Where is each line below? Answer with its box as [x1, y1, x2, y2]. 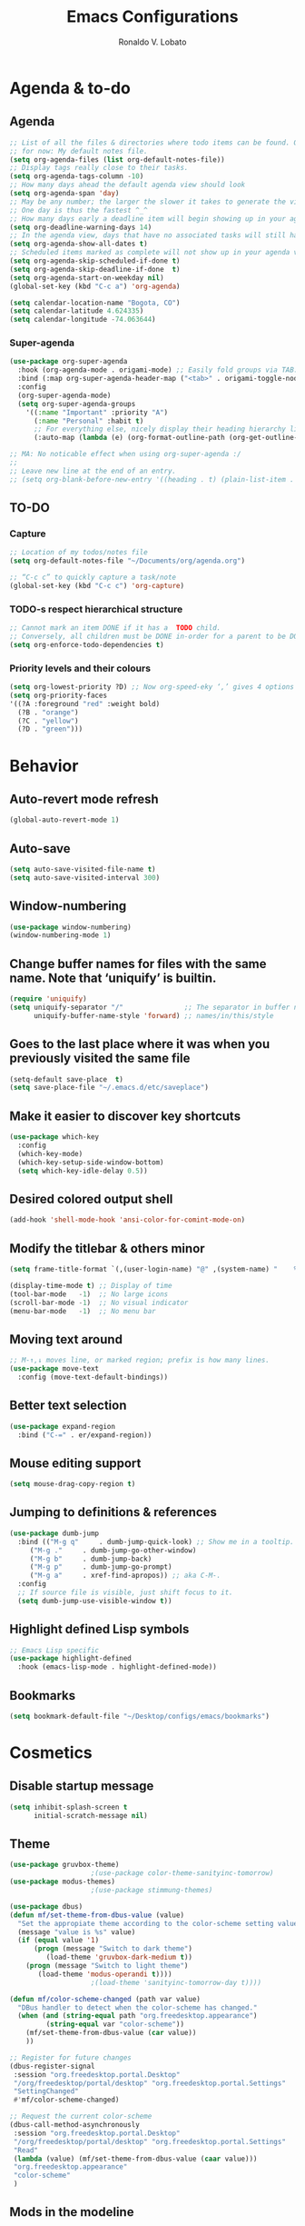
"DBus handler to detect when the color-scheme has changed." [17, 2002, 258, 2012]
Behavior [9, 755, 79, 776]
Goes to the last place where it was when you [9, 1036, 271, 1052]
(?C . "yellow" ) [17, 716, 79, 725]
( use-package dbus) [9, 1902, 84, 1911]
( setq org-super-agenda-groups [17, 399, 136, 408]
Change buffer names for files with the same [9, 956, 267, 972]
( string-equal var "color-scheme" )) [45, 2020, 184, 2029]
